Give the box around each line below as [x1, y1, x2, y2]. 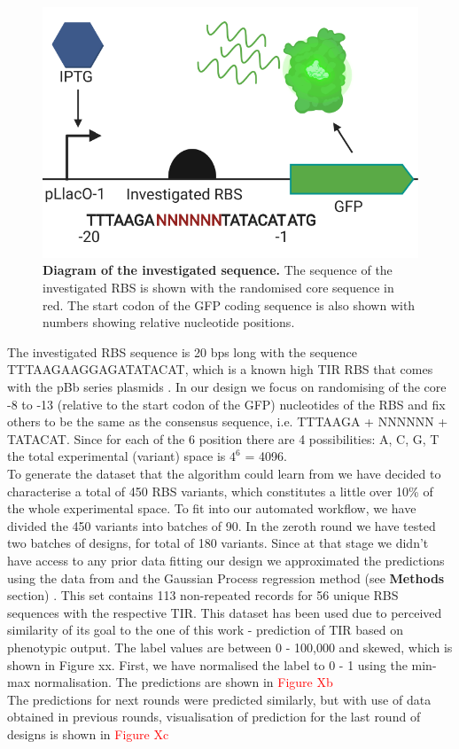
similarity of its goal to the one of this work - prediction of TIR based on [7, 620, 404, 639]
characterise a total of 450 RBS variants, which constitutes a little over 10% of [7, 481, 433, 500]
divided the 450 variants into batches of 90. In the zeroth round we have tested [7, 516, 436, 534]
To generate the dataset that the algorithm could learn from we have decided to [7, 464, 441, 482]
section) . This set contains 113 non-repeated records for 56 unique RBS [7, 586, 399, 605]
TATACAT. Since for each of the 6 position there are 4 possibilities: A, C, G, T [7, 429, 440, 448]
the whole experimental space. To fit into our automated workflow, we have [7, 499, 416, 518]
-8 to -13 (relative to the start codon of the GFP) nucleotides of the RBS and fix [7, 394, 446, 413]
